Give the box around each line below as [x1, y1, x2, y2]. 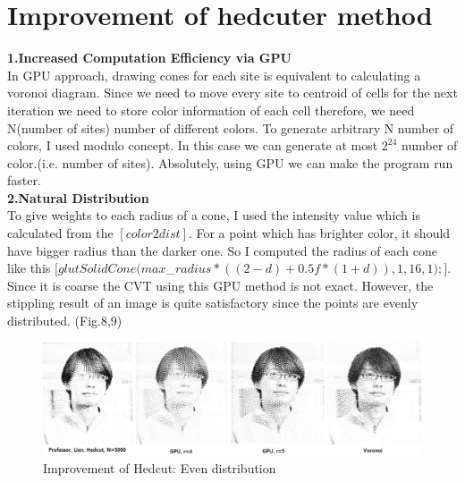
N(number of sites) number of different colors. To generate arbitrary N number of [7, 118, 454, 137]
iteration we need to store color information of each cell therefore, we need [7, 100, 415, 119]
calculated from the [7, 224, 114, 242]
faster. [7, 171, 41, 190]
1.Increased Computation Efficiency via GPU [7, 48, 292, 67]
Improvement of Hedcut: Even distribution [43, 458, 276, 477]
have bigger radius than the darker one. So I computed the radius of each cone [7, 241, 438, 259]
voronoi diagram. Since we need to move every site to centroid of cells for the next [7, 83, 458, 102]
